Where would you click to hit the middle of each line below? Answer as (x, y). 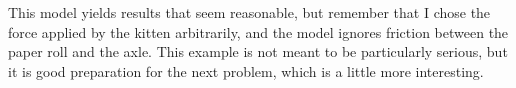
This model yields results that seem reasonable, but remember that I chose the (249, 12)
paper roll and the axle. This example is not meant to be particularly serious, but (258, 51)
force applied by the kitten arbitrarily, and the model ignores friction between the (258, 31)
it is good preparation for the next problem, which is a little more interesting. (246, 70)
